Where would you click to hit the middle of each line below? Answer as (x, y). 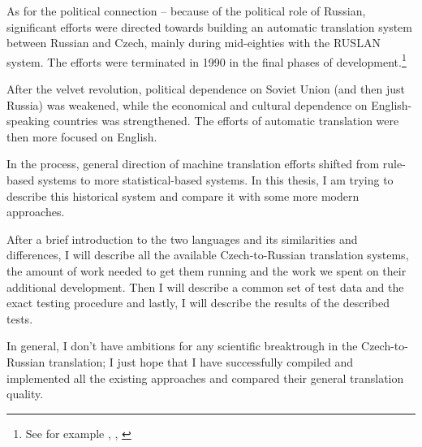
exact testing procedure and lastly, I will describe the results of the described (198, 303)
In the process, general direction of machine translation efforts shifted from (193, 164)
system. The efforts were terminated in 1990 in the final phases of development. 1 (207, 60)
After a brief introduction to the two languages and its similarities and (182, 239)
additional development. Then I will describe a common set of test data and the (205, 286)
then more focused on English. (82, 136)
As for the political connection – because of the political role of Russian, (186, 11)
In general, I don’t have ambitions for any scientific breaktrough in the (182, 346)
